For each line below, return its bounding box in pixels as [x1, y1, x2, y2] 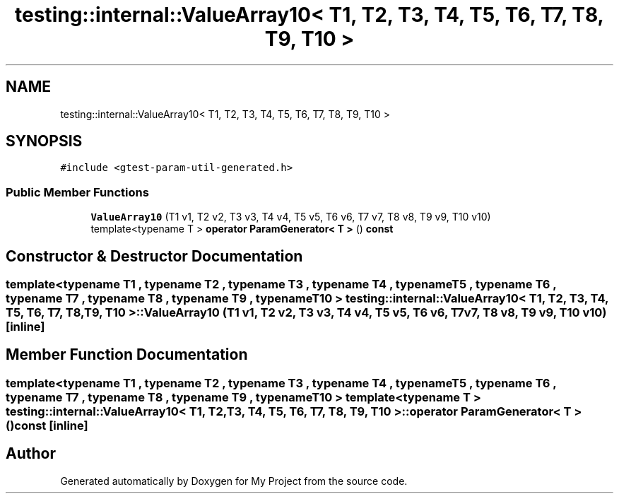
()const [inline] [6, 418, 88, 433]
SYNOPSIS [6, 132, 83, 151]
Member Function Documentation [6, 346, 248, 364]
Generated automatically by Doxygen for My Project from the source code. [60, 474, 408, 487]
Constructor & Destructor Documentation [6, 247, 303, 265]
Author [6, 445, 56, 463]
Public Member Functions [6, 184, 149, 199]
